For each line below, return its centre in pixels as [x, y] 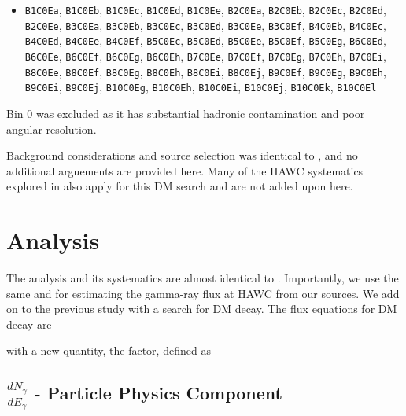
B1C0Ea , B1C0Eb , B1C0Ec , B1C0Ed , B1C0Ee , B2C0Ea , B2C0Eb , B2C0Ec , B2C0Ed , [205, 9]
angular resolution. [52, 129]
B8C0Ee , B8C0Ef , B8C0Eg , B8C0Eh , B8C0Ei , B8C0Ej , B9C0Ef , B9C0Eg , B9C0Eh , [205, 71]
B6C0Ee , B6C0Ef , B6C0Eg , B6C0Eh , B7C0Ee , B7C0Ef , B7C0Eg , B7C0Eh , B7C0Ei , [205, 55]
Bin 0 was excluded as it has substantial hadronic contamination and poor [186, 113]
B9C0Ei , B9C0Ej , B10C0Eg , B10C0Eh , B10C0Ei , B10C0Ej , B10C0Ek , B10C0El [201, 87]
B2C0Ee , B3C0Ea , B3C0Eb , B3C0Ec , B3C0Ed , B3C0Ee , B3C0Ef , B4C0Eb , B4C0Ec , [205, 25]
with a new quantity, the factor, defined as [109, 350]
